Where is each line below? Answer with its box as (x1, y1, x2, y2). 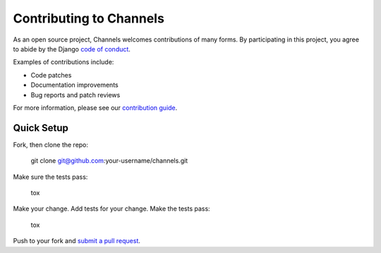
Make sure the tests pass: (13, 173, 88, 181)
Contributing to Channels (13, 11, 165, 26)
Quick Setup (13, 122, 68, 134)
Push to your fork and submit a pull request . (13, 237, 141, 245)
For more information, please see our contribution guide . (13, 103, 178, 112)
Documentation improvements (30, 81, 119, 90)
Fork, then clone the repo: (13, 140, 88, 149)
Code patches (30, 70, 72, 79)
